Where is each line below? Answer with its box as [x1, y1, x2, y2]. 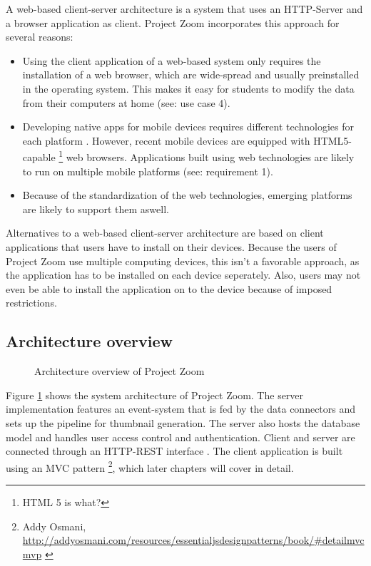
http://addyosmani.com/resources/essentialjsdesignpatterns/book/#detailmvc [22, 532, 365, 547]
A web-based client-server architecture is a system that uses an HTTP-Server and [6, 1, 363, 16]
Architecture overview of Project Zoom [34, 364, 205, 379]
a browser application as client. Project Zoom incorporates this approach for [6, 15, 340, 30]
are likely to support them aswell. [22, 201, 169, 216]
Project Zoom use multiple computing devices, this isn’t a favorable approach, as [6, 253, 360, 268]
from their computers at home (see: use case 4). [22, 95, 230, 110]
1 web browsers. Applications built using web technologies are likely [59, 148, 355, 164]
